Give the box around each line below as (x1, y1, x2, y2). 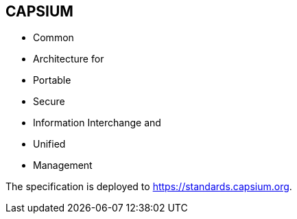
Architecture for (33, 53, 104, 65)
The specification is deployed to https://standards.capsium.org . (5, 181, 292, 193)
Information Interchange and (33, 117, 161, 129)
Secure (33, 95, 65, 108)
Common (33, 32, 74, 44)
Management (33, 159, 93, 172)
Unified (33, 138, 66, 150)
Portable (33, 74, 71, 87)
